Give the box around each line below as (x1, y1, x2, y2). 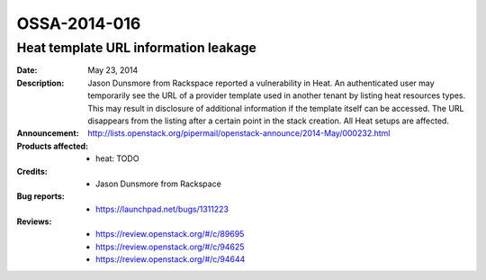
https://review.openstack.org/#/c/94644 (95, 254, 246, 265)
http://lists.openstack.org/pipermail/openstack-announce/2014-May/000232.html (87, 128, 391, 139)
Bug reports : (16, 191, 65, 202)
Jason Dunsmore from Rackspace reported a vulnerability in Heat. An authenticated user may (87, 77, 436, 88)
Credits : (16, 166, 49, 176)
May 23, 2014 (87, 65, 139, 76)
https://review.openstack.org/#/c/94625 (95, 241, 245, 252)
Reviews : (16, 216, 52, 227)
